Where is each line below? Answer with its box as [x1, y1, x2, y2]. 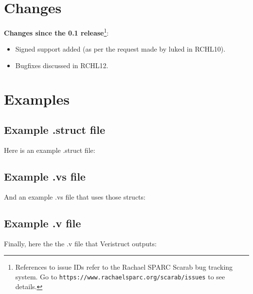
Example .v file [4, 215, 81, 230]
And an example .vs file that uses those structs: [4, 191, 145, 202]
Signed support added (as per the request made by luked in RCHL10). [15, 44, 226, 54]
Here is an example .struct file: [4, 145, 95, 155]
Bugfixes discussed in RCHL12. [15, 60, 108, 70]
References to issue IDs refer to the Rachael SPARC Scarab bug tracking [15, 262, 233, 272]
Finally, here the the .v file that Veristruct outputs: [4, 238, 157, 248]
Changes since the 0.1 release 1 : [4, 26, 109, 37]
